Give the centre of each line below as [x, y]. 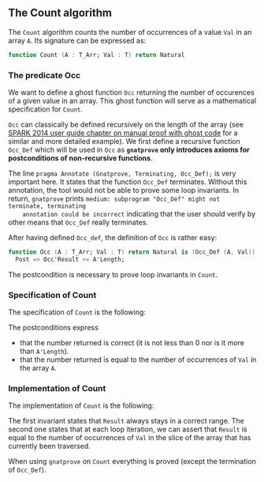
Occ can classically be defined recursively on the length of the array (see [126, 124]
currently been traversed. [49, 446]
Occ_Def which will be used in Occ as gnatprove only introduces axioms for [129, 149]
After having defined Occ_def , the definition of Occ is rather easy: [113, 237]
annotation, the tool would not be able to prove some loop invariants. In [123, 190]
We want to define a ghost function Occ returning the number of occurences [131, 92]
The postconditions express [53, 328]
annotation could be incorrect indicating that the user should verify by [139, 213]
